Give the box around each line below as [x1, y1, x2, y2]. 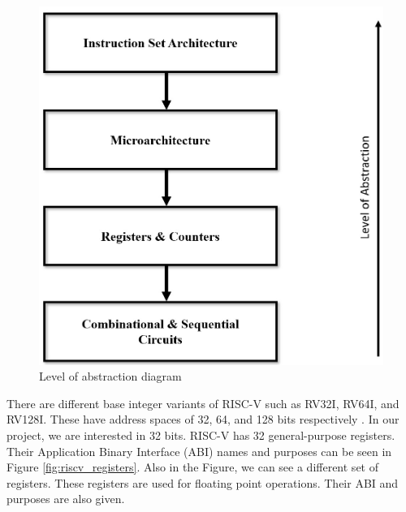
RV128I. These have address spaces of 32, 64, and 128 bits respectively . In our [6, 411, 400, 428]
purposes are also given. [6, 490, 125, 507]
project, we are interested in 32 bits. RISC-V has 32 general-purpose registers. [6, 426, 395, 443]
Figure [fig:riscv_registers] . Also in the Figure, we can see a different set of [6, 458, 378, 475]
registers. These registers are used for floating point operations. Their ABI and [6, 474, 399, 491]
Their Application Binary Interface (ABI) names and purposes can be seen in [6, 442, 392, 459]
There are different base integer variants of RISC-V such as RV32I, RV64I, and [6, 394, 400, 411]
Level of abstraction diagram [39, 368, 182, 385]
